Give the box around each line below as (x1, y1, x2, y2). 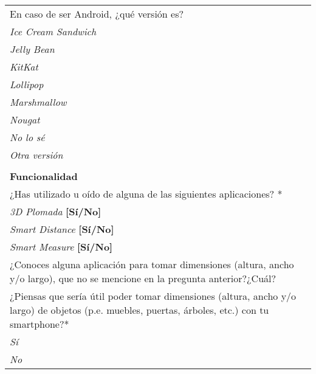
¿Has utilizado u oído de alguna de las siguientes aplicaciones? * (10, 187, 283, 201)
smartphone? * (10, 317, 69, 331)
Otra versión (10, 148, 63, 162)
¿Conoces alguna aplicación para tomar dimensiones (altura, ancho (10, 257, 294, 271)
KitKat (10, 60, 38, 74)
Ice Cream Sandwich (10, 24, 97, 38)
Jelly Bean (10, 42, 55, 56)
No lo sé (10, 130, 45, 144)
